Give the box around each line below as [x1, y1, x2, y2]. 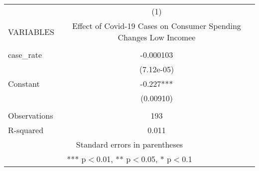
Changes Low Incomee [118, 31, 196, 43]
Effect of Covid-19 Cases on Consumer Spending [72, 20, 241, 31]
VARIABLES [8, 25, 54, 37]
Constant [8, 78, 40, 89]
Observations [8, 110, 53, 121]
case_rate [8, 49, 42, 60]
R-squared [8, 124, 44, 136]
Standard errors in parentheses [76, 139, 183, 150]
